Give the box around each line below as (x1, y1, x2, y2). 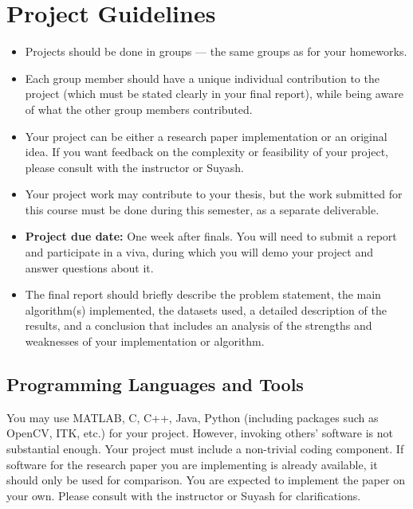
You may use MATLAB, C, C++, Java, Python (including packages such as (6, 409, 379, 425)
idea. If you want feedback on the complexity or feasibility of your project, (25, 143, 389, 160)
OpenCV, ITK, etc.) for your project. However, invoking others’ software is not (6, 425, 394, 441)
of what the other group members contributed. (25, 100, 253, 117)
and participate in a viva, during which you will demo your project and (25, 244, 373, 260)
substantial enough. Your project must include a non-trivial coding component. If (6, 440, 404, 457)
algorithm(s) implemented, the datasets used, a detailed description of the (25, 301, 387, 318)
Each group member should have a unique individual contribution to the (25, 69, 380, 86)
